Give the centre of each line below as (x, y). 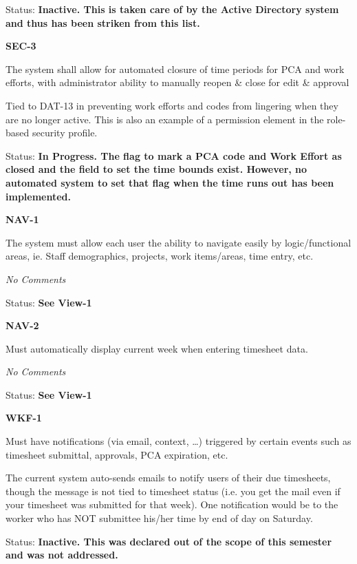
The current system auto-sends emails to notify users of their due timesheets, (168, 478)
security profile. (65, 133)
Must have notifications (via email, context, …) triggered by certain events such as (178, 441)
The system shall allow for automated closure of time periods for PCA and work (175, 69)
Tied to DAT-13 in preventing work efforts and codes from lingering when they (172, 105)
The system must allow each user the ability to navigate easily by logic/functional (178, 242)
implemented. (39, 196)
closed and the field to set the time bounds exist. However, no (156, 169)
